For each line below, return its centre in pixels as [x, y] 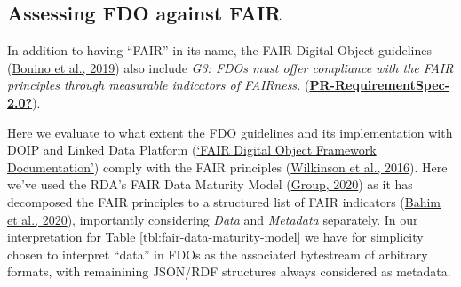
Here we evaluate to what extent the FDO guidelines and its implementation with [230, 132]
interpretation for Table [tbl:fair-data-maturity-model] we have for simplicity [215, 237]
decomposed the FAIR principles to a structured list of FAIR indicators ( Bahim [224, 201]
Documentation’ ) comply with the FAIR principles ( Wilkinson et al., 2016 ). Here [227, 167]
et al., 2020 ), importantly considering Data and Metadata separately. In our [213, 219]
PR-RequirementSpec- [380, 85]
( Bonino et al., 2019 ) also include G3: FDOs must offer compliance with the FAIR [230, 67]
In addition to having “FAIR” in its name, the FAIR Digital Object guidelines [219, 50]
